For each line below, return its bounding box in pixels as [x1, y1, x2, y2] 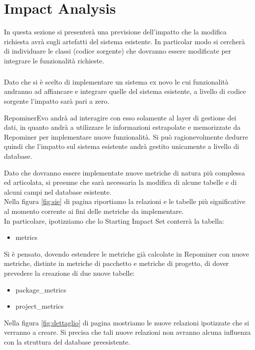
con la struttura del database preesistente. [4, 336, 130, 347]
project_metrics [15, 301, 64, 311]
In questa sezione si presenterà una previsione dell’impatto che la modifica [4, 27, 227, 37]
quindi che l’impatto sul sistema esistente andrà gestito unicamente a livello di [4, 141, 239, 151]
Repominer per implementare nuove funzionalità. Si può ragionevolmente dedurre [4, 131, 248, 142]
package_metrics [15, 284, 66, 294]
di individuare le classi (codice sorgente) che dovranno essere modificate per [4, 46, 231, 56]
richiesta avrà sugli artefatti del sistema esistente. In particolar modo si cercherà [4, 36, 245, 46]
